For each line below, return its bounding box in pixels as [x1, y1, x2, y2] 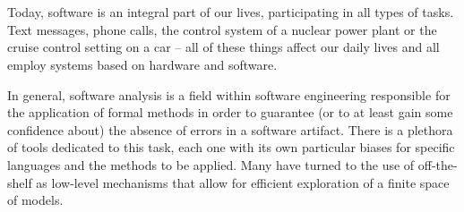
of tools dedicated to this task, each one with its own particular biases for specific [7, 138, 455, 157]
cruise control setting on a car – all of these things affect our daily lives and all [7, 38, 440, 56]
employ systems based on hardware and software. [7, 55, 278, 73]
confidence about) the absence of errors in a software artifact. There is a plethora [7, 120, 453, 139]
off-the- [417, 155, 458, 174]
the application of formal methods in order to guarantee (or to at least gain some [7, 103, 453, 122]
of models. [7, 191, 64, 209]
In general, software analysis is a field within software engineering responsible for [7, 85, 451, 104]
